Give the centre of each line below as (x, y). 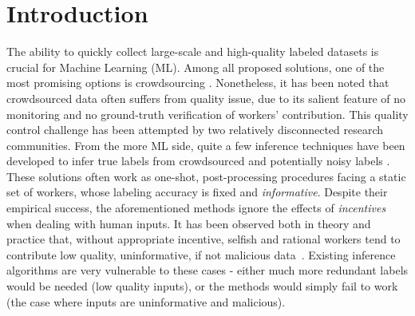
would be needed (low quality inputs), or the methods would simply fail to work (202, 286)
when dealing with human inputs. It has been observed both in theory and (189, 223)
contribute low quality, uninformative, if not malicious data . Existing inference (201, 254)
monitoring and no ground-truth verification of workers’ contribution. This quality (207, 114)
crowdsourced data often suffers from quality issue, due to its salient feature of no (206, 98)
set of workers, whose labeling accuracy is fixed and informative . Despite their (197, 192)
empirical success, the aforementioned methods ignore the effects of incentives (196, 208)
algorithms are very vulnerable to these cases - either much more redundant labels (207, 270)
